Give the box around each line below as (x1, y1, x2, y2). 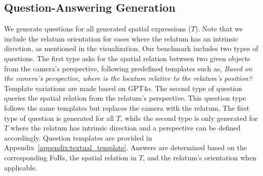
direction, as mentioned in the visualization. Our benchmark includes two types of (4, 43, 258, 54)
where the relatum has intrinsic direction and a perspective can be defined (10, 122, 241, 133)
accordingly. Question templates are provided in (4, 132, 152, 143)
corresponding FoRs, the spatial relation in (4, 152, 137, 162)
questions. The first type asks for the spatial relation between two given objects (4, 53, 250, 63)
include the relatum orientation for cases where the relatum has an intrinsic (4, 33, 238, 43)
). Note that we (195, 23, 243, 34)
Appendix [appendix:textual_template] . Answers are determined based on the (4, 142, 247, 153)
